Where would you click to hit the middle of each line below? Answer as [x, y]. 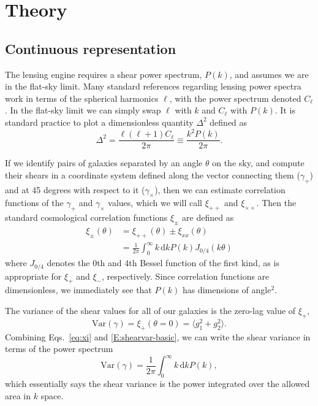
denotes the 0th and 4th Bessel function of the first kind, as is [163, 263]
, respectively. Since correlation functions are [185, 276]
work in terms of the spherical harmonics [82, 98]
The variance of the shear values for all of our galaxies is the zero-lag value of [150, 310]
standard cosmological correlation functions [86, 217]
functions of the [34, 203]
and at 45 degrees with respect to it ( [75, 189]
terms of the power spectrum [59, 349]
